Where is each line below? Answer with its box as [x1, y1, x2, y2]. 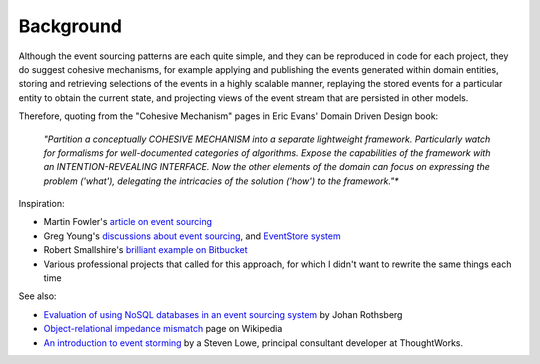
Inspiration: [18, 198, 65, 210]
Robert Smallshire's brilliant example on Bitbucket [43, 244, 248, 256]
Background [18, 15, 122, 37]
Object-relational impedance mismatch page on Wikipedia [43, 323, 283, 335]
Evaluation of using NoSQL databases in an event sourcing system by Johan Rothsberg [43, 308, 403, 320]
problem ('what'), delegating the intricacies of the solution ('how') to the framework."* [43, 175, 399, 187]
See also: [18, 290, 57, 302]
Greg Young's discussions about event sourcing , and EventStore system [43, 230, 341, 242]
